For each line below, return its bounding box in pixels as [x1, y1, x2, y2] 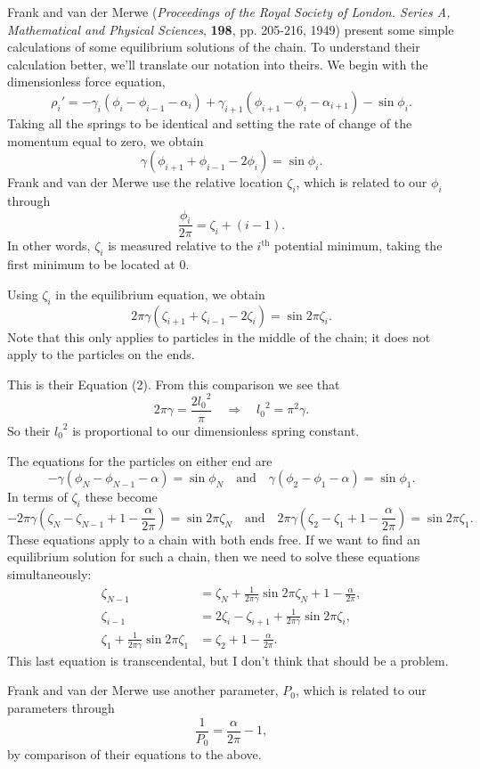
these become [85, 487, 158, 506]
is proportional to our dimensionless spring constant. [72, 421, 360, 439]
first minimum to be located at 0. [7, 255, 190, 274]
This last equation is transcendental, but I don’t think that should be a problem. [7, 650, 449, 669]
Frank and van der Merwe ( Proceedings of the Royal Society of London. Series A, [7, 3, 451, 20]
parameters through [7, 698, 115, 716]
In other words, [7, 236, 91, 255]
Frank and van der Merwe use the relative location [7, 173, 283, 192]
